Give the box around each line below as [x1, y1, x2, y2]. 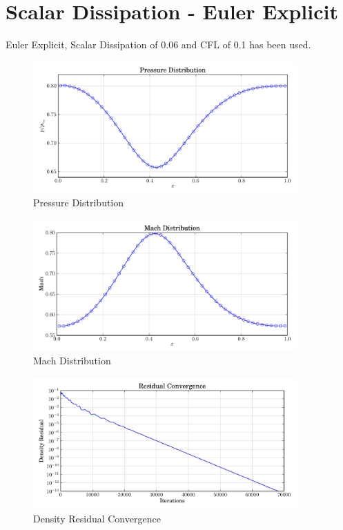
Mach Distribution [33, 353, 111, 368]
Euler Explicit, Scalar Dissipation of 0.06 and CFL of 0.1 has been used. [6, 37, 311, 52]
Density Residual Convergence [33, 511, 161, 526]
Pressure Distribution [33, 195, 124, 210]
